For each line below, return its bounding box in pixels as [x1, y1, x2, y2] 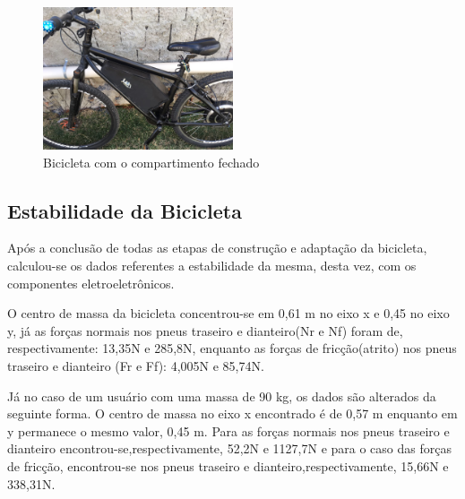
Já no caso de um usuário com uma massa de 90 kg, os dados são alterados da [7, 386, 436, 405]
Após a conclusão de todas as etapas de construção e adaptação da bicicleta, [7, 238, 427, 257]
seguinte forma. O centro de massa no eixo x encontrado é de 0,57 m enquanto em [7, 404, 458, 423]
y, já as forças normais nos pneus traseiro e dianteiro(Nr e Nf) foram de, [7, 321, 403, 340]
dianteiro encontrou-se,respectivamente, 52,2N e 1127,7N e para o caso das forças [7, 439, 452, 458]
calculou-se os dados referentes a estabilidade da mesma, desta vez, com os [7, 255, 417, 274]
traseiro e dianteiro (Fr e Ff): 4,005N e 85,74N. [7, 356, 264, 374]
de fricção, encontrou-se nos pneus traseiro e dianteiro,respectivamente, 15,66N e [7, 456, 449, 475]
